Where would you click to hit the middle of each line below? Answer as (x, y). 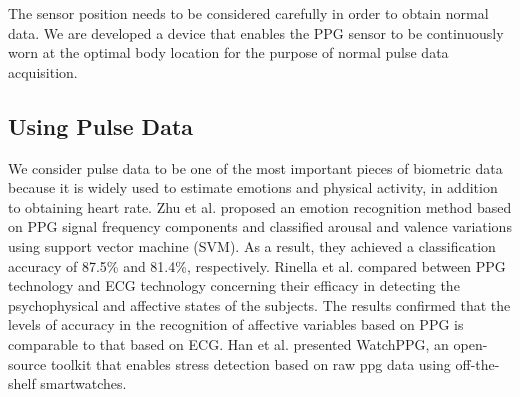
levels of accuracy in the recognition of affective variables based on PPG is (236, 324)
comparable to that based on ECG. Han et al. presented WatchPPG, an (228, 343)
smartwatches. (83, 383)
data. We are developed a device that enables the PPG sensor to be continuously (256, 32)
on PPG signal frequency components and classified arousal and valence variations (260, 226)
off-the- (477, 363)
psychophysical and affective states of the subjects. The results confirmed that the (259, 304)
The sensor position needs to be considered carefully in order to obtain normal (248, 13)
